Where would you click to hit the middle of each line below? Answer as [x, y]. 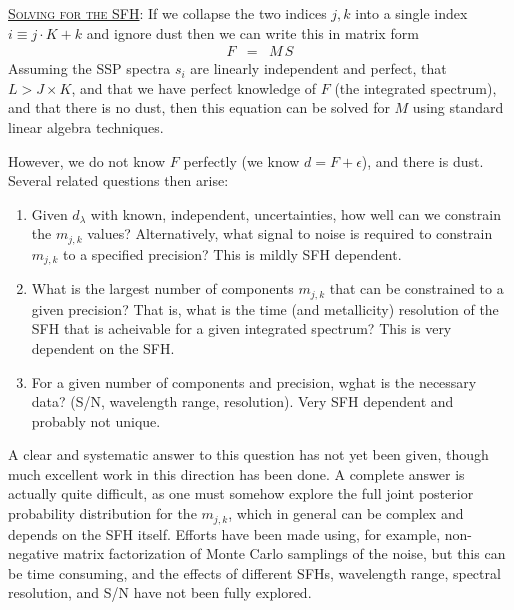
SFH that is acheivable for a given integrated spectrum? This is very [241, 328]
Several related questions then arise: [118, 180]
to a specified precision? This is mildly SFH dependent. [232, 253]
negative [33, 553]
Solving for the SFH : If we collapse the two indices [167, 13]
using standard [458, 107]
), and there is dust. [422, 160]
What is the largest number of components [162, 288]
